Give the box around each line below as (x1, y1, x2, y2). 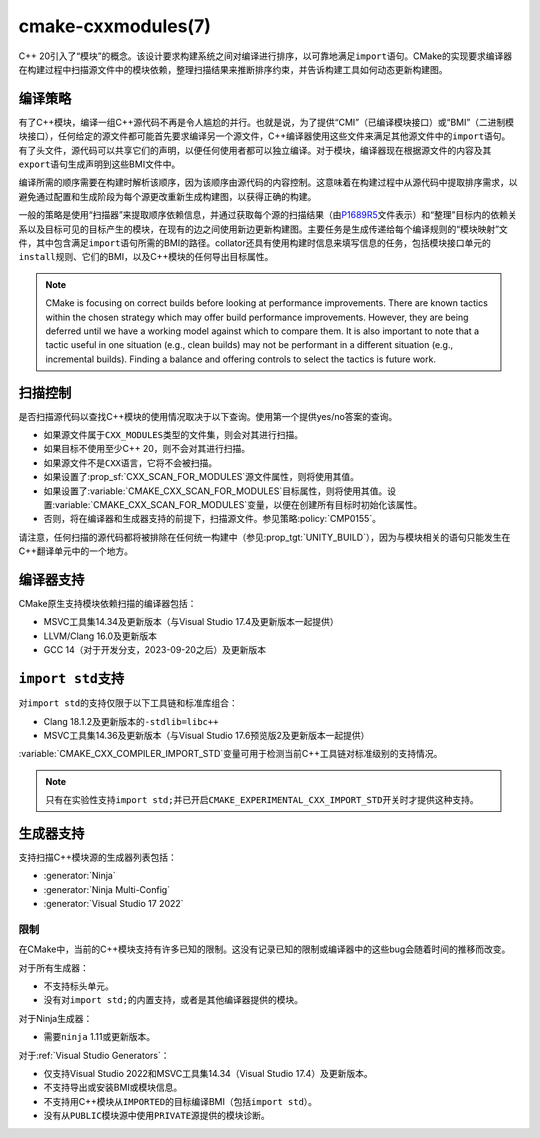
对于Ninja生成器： (18, 1012, 93, 1024)
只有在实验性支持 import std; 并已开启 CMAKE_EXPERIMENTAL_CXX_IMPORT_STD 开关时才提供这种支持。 (45, 794, 479, 806)
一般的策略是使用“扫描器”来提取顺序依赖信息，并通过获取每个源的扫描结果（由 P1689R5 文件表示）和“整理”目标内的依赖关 (18, 209, 517, 221)
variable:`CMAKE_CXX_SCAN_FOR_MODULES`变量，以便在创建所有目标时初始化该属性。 (55, 498, 423, 510)
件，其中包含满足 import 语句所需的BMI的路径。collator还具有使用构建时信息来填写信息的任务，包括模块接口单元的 (18, 236, 492, 249)
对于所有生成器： (18, 961, 89, 974)
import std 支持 (18, 670, 125, 687)
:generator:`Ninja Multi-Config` (43, 883, 170, 895)
